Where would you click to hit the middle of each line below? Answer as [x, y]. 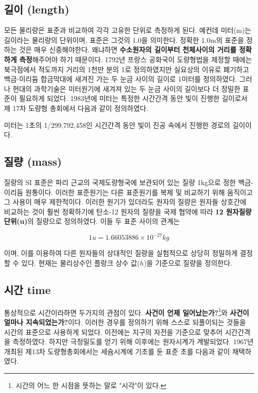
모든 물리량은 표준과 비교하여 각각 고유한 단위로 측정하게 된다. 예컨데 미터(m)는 [128, 30]
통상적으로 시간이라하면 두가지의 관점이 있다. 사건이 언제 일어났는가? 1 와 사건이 [127, 311]
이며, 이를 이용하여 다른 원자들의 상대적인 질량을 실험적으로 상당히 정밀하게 [121, 253]
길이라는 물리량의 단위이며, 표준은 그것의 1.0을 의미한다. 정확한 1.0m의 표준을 [124, 40]
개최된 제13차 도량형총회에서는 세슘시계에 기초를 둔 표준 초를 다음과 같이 [117, 351]
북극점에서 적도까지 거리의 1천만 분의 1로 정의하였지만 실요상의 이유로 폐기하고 [127, 69]
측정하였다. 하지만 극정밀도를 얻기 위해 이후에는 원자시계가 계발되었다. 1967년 [133, 342]
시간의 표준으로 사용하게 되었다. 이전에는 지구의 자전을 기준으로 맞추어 [113, 332]
